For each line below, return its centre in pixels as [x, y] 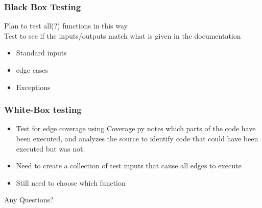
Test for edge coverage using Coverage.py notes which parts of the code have [136, 128]
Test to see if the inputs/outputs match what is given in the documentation [123, 35]
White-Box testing [43, 110]
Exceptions [33, 87]
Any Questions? [29, 200]
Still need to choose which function [71, 182]
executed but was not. [51, 148]
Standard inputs [41, 53]
